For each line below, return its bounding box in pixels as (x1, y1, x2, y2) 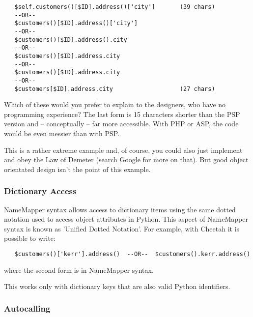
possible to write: (4, 233, 56, 243)
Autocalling (4, 302, 51, 314)
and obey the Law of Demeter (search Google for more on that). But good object (4, 154, 249, 165)
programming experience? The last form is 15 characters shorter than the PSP (4, 109, 240, 119)
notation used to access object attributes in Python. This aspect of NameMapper (4, 214, 248, 224)
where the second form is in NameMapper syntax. (4, 264, 154, 275)
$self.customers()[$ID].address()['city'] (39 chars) (14, 3, 215, 10)
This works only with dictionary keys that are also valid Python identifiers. (4, 281, 230, 291)
